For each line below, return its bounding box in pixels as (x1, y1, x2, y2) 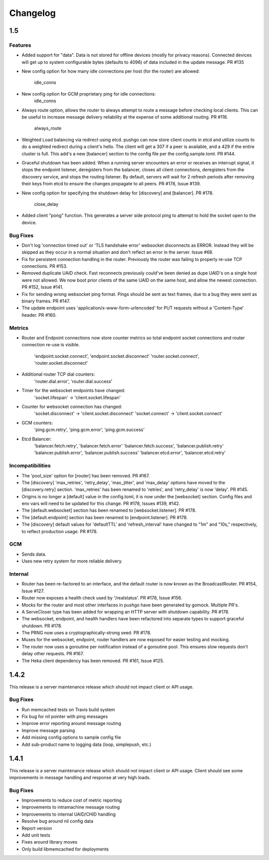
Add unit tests (21, 832, 51, 838)
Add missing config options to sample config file (21, 734, 122, 740)
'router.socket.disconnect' (34, 360, 88, 366)
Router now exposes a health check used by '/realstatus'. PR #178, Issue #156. (21, 595, 183, 601)
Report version (21, 825, 52, 831)
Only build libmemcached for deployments (21, 846, 109, 852)
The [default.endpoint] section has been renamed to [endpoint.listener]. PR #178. (21, 514, 188, 520)
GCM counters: (21, 420, 53, 426)
